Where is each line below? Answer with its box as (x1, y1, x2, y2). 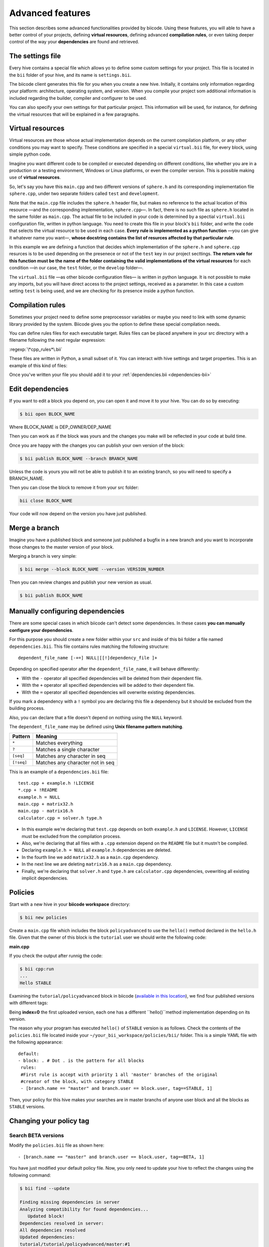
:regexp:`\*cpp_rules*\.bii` (9, 346, 62, 352)
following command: (9, 1172, 51, 1178)
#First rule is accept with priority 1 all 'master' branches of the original (20, 1071, 218, 1077)
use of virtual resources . (9, 175, 61, 181)
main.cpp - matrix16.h (18, 808, 74, 814)
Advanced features (9, 7, 91, 18)
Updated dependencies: (19, 1235, 75, 1240)
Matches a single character (35, 746, 100, 753)
